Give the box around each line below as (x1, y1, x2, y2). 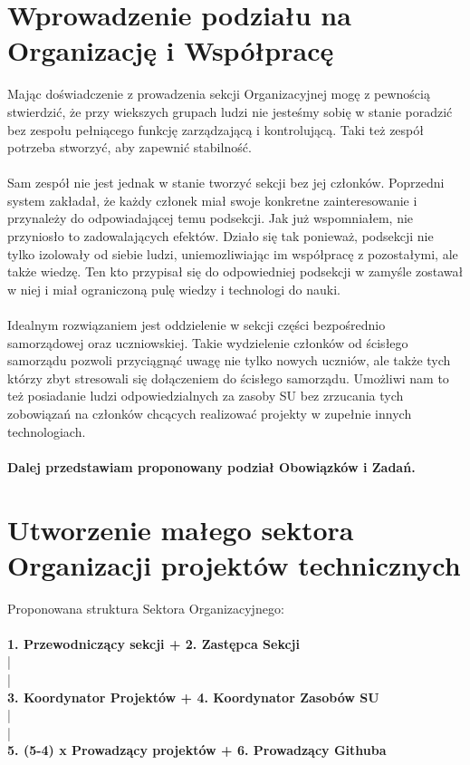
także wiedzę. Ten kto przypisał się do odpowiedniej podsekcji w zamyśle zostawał (7, 262, 464, 281)
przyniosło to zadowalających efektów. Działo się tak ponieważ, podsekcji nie (7, 227, 434, 246)
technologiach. (7, 421, 86, 441)
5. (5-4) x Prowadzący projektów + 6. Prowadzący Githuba (7, 741, 387, 760)
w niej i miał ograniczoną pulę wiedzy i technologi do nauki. (7, 279, 341, 298)
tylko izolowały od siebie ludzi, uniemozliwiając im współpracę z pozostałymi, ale (7, 244, 458, 263)
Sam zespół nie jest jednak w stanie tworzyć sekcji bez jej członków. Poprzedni (7, 173, 445, 192)
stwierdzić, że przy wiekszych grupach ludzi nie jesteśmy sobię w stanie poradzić (7, 102, 453, 121)
